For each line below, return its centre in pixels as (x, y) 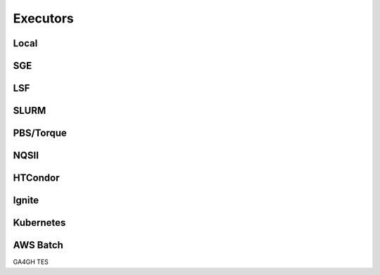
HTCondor (36, 178)
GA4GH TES (31, 262)
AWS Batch (38, 245)
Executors (43, 18)
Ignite (26, 200)
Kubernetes (39, 223)
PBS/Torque (40, 133)
